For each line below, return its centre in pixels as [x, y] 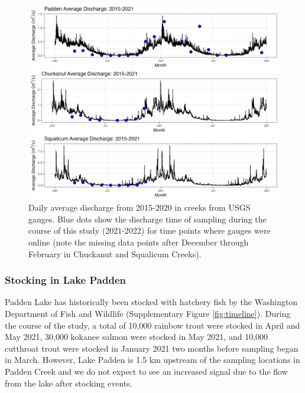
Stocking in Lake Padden [65, 280]
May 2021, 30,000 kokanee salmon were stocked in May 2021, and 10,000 [137, 337]
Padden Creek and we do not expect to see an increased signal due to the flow [146, 371]
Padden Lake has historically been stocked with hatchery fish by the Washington [151, 302]
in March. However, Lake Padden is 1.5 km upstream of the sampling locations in [152, 360]
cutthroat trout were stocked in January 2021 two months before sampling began [152, 348]
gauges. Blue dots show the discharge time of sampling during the [147, 219]
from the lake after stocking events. [69, 383]
